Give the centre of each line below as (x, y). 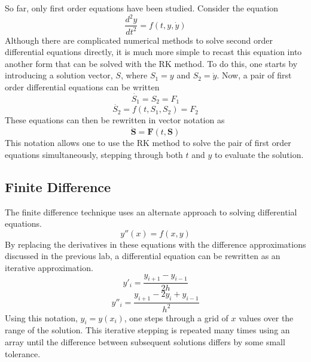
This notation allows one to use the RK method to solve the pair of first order (148, 143)
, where (134, 75)
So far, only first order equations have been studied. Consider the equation (142, 8)
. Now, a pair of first (254, 75)
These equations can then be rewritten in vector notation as (115, 120)
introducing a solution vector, (59, 75)
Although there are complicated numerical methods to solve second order (139, 40)
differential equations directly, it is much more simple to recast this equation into (153, 52)
